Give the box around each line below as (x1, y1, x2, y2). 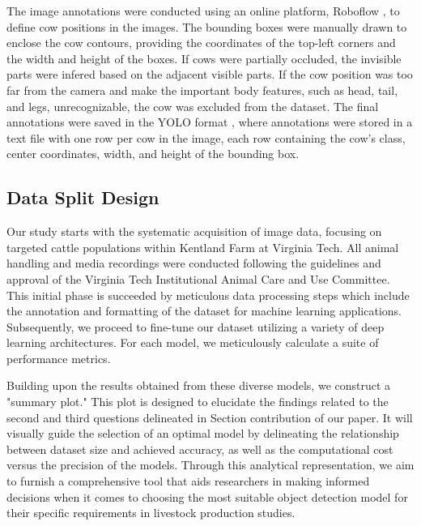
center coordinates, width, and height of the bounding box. (6, 145, 300, 162)
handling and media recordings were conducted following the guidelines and (6, 254, 381, 272)
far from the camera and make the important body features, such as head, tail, (6, 81, 398, 98)
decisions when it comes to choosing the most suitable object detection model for (6, 488, 408, 505)
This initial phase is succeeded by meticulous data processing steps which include (6, 286, 410, 303)
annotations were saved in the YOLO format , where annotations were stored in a (6, 113, 413, 130)
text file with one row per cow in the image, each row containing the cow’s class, (6, 129, 406, 146)
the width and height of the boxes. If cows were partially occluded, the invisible (6, 49, 402, 66)
